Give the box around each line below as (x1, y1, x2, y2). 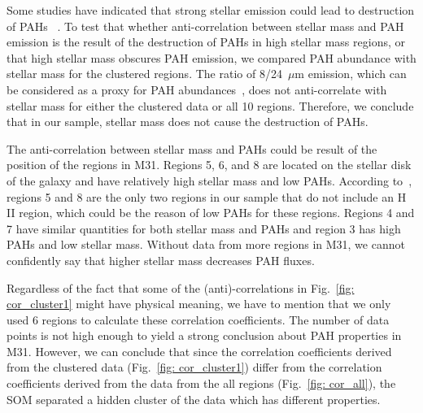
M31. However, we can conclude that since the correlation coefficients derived (7, 342, 392, 359)
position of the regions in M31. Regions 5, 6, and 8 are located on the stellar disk (7, 156, 412, 173)
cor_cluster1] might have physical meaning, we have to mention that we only (7, 295, 391, 312)
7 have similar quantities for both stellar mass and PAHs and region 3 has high (7, 220, 401, 237)
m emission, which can (294, 65, 407, 82)
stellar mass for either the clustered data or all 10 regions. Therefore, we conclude (7, 97, 414, 114)
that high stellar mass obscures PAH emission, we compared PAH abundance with (7, 49, 416, 66)
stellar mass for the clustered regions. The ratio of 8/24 (7, 65, 282, 82)
